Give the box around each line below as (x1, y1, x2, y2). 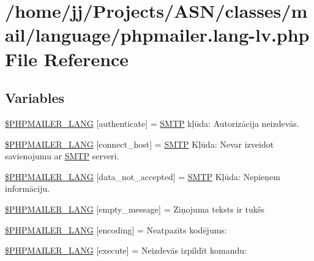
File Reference (5, 46, 129, 71)
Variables (5, 88, 65, 107)
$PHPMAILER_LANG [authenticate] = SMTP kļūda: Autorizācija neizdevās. (5, 116, 299, 129)
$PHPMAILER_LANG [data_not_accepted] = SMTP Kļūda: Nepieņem (5, 170, 280, 183)
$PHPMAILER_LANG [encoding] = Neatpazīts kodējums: (5, 223, 227, 236)
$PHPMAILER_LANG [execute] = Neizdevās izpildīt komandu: (5, 244, 247, 257)
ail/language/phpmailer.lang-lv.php (5, 22, 310, 47)
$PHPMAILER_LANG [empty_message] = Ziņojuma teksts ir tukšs (5, 202, 265, 215)
